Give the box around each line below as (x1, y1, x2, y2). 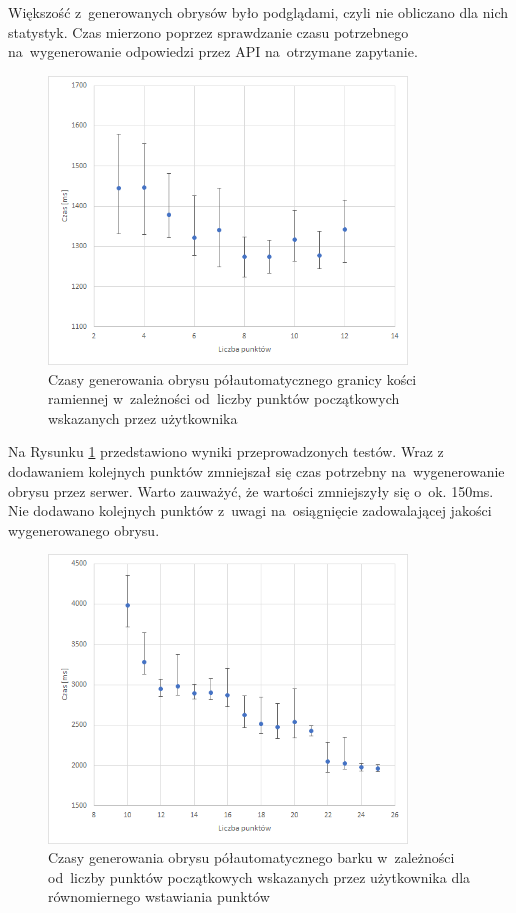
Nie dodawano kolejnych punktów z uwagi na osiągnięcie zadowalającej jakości (8, 500, 492, 521)
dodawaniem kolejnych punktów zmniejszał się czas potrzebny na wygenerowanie (8, 460, 505, 481)
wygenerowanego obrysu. (8, 519, 160, 540)
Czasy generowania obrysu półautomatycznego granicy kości (48, 368, 417, 389)
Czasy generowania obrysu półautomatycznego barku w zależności (48, 847, 455, 868)
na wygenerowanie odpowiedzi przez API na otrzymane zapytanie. (8, 41, 418, 62)
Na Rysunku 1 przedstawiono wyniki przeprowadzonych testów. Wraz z (8, 441, 444, 462)
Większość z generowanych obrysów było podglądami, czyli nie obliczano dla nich (8, 2, 509, 22)
